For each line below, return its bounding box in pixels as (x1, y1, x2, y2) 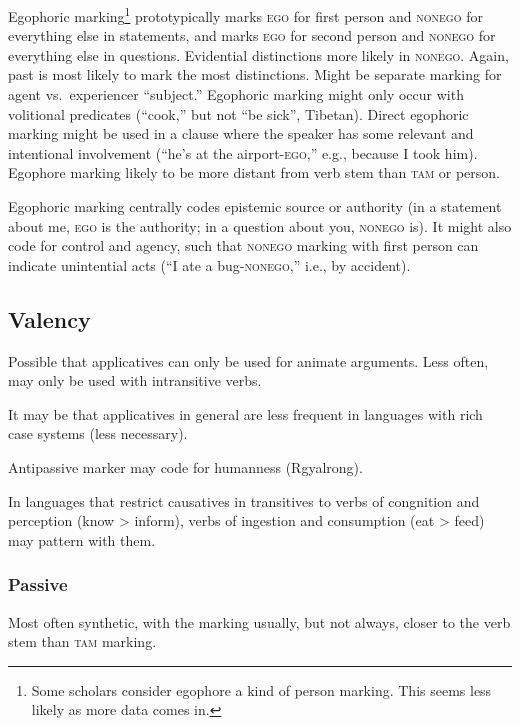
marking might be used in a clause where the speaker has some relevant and (8, 123, 474, 144)
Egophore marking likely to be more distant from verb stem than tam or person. (8, 162, 500, 183)
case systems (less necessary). (8, 423, 188, 444)
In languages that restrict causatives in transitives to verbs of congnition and (8, 490, 480, 511)
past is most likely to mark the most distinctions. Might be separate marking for (8, 64, 502, 85)
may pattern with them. (8, 529, 156, 550)
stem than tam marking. (8, 631, 157, 652)
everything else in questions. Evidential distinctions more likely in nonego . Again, (8, 44, 509, 65)
